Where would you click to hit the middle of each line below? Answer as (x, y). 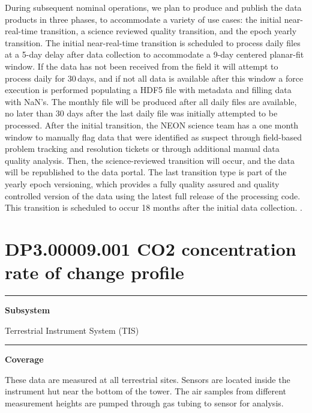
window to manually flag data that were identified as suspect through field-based (154, 137)
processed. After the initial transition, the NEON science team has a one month (152, 125)
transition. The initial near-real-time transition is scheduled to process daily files (153, 42)
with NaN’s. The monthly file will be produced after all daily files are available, (151, 101)
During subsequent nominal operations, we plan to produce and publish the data (153, 7)
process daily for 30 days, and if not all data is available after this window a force (154, 78)
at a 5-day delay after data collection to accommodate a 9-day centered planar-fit (154, 54)
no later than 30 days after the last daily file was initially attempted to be (141, 113)
